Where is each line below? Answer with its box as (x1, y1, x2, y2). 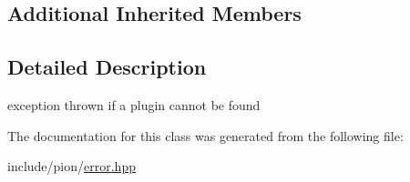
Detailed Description (7, 53, 207, 81)
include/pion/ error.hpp (7, 157, 136, 176)
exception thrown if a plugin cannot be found (7, 95, 261, 114)
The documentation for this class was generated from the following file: (7, 126, 404, 145)
